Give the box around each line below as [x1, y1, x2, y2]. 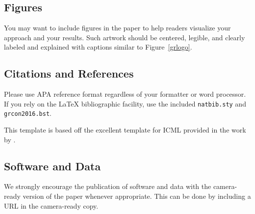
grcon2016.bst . [4, 108, 51, 118]
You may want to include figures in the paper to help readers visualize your [4, 23, 231, 33]
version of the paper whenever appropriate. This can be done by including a [23, 191, 251, 201]
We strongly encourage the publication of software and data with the [4, 181, 211, 191]
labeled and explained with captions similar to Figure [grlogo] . [4, 42, 192, 52]
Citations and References [4, 66, 134, 81]
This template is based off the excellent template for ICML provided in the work [4, 125, 246, 135]
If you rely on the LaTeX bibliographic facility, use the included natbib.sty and [4, 98, 246, 108]
